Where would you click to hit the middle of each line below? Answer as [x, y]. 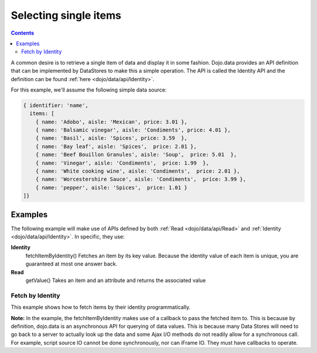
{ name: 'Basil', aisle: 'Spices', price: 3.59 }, [112, 138]
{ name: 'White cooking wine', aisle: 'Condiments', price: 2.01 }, [138, 171]
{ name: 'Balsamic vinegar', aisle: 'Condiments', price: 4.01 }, [133, 130]
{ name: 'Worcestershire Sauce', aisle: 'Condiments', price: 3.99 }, [141, 179]
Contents [23, 33]
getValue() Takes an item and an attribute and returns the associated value [116, 280]
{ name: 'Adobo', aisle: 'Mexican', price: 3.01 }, [112, 122]
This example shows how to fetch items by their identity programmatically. [101, 307]
